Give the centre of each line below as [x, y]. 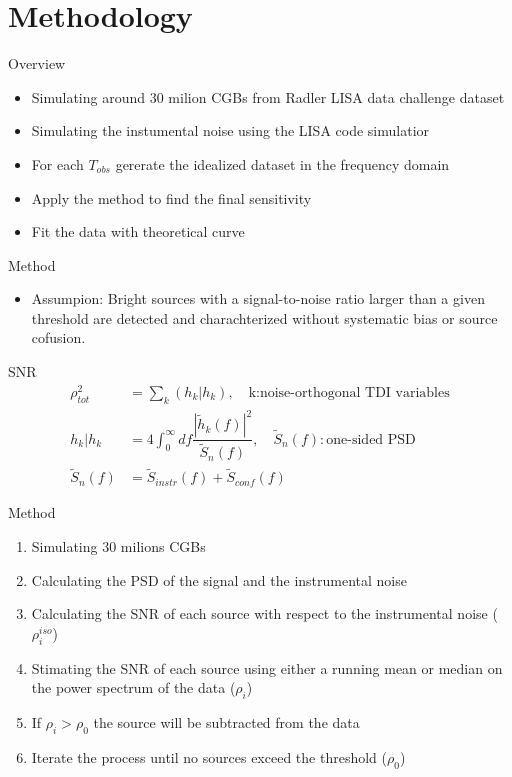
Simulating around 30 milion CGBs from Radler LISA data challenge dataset [268, 96]
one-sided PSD [371, 439]
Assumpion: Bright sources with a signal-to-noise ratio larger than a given [258, 298]
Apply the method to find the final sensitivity [171, 197]
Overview [37, 63]
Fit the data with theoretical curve [138, 231]
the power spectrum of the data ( [133, 687]
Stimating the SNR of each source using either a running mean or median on [267, 667]
